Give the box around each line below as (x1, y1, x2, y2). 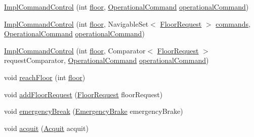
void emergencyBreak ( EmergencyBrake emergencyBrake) (4, 106, 183, 116)
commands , (216, 18, 250, 29)
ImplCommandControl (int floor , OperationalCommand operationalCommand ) (4, 2, 249, 12)
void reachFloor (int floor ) (4, 72, 86, 82)
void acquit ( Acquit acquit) (4, 122, 89, 133)
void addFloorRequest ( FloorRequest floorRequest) (4, 89, 163, 99)
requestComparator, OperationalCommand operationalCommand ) (4, 55, 209, 65)
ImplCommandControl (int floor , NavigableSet (4, 18, 149, 29)
